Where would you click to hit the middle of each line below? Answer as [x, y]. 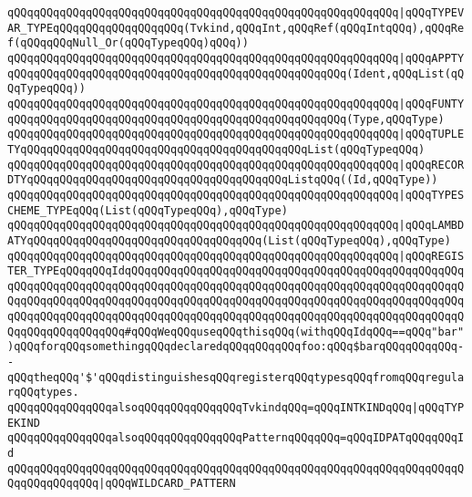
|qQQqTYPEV [431, 13]
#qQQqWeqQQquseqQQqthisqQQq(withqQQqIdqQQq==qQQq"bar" [294, 331]
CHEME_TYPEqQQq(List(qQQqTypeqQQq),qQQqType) [148, 210]
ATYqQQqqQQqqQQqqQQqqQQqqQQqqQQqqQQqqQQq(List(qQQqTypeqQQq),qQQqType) [229, 240]
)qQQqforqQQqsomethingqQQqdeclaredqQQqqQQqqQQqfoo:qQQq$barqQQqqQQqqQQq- [236, 347]
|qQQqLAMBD [431, 226]
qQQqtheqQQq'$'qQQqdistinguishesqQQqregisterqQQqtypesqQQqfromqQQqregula [236, 377]
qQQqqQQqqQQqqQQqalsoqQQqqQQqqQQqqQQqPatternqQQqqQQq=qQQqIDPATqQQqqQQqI [236, 438]
